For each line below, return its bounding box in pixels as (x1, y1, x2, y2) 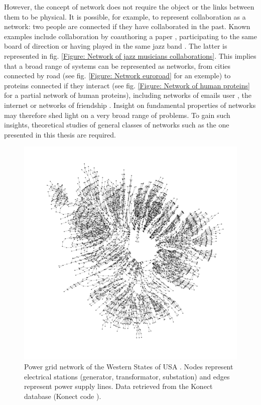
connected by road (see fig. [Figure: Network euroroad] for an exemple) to (4, 70, 231, 81)
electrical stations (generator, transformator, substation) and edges (24, 371, 230, 381)
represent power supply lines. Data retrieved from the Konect (24, 381, 213, 391)
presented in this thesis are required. (4, 129, 116, 140)
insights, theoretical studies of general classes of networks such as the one (4, 119, 229, 130)
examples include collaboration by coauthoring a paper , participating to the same (4, 31, 257, 41)
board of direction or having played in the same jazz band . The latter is (4, 41, 227, 51)
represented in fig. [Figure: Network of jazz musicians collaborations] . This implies (4, 50, 256, 61)
